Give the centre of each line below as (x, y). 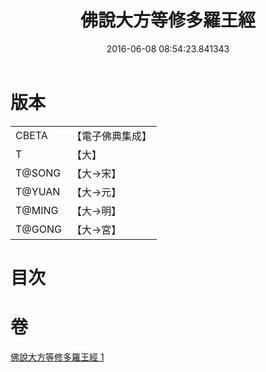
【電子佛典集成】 (111, 136)
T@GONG (38, 229)
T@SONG (38, 173)
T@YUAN (38, 191)
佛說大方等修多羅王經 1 (57, 357)
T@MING (37, 210)
